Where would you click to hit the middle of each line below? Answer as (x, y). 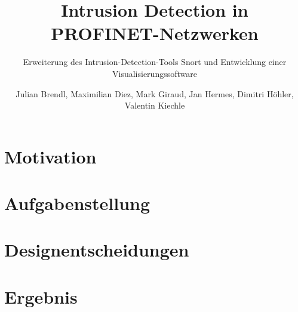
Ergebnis (41, 296)
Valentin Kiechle (155, 105)
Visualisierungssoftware (155, 73)
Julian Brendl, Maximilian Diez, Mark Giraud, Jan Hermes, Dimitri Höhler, (155, 93)
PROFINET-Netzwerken (155, 33)
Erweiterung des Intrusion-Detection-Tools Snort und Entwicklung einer (155, 62)
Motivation (50, 156)
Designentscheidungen (97, 250)
